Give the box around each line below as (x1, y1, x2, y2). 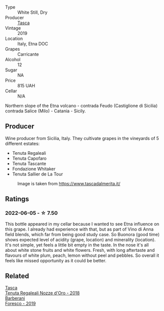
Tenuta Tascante (12, 160, 47, 167)
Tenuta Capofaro (12, 155, 47, 161)
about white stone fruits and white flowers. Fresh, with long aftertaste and (5, 247, 155, 253)
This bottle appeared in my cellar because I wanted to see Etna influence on (5, 221, 160, 227)
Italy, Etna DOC (17, 41, 48, 46)
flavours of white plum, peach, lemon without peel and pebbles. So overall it (5, 252, 159, 258)
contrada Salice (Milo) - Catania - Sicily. (5, 108, 86, 114)
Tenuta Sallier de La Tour (12, 171, 63, 177)
